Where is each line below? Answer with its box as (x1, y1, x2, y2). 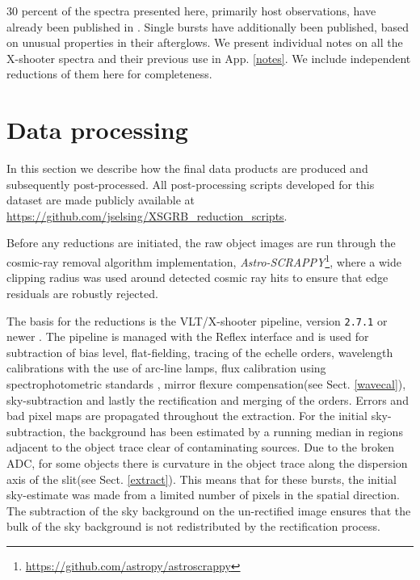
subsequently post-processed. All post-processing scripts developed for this (6, 175, 375, 192)
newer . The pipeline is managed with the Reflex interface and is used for (6, 328, 369, 345)
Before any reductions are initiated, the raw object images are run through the (6, 234, 396, 251)
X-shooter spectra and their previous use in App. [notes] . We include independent (6, 49, 411, 66)
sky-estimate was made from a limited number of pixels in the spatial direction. (6, 486, 400, 503)
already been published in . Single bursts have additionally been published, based (6, 18, 409, 35)
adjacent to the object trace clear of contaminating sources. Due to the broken (6, 439, 394, 456)
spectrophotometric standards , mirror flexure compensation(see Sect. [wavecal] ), (6, 375, 406, 392)
